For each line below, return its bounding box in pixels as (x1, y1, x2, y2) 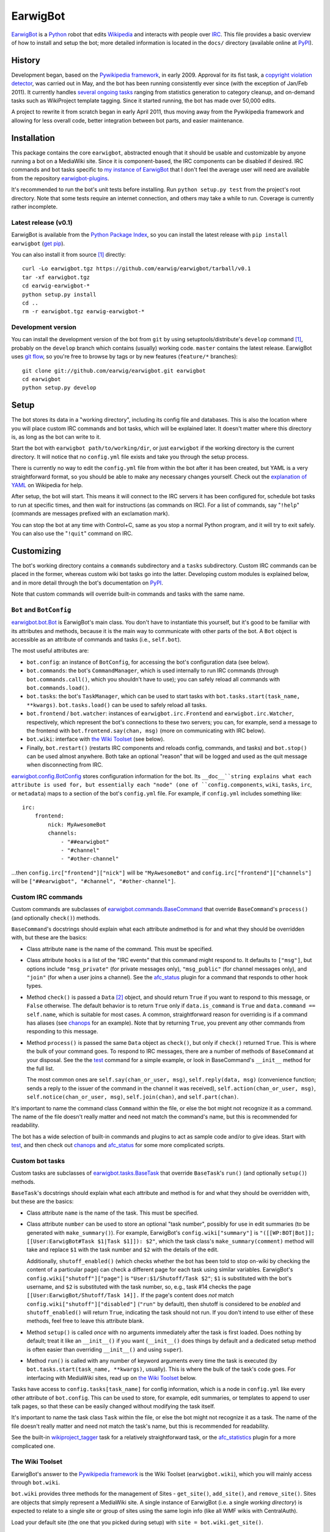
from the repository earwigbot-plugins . (11, 175, 109, 182)
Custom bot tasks (11, 1156, 65, 1165)
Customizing (11, 545, 61, 556)
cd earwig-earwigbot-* (22, 283, 90, 289)
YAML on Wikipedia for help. (11, 482, 83, 489)
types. (26, 982, 43, 990)
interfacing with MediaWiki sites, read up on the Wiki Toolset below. (26, 1374, 197, 1381)
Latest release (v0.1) (11, 218, 73, 227)
